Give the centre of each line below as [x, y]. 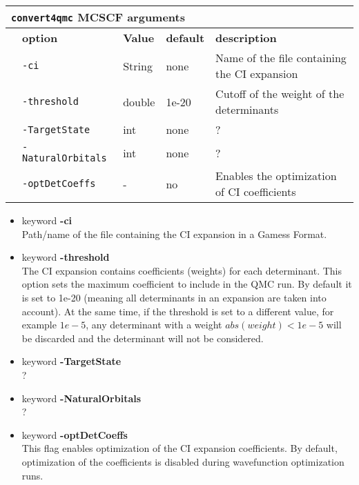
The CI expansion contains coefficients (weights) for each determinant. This [182, 270]
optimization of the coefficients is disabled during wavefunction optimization [183, 461]
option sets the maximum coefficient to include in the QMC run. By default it [187, 284]
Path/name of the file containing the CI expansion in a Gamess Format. [174, 234]
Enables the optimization [276, 176]
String [138, 66]
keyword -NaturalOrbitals [81, 398]
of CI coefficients [256, 191]
